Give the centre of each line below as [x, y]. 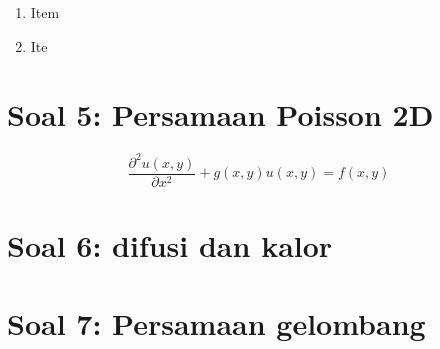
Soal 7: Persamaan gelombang [216, 323]
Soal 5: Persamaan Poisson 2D [220, 114]
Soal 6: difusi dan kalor [170, 245]
